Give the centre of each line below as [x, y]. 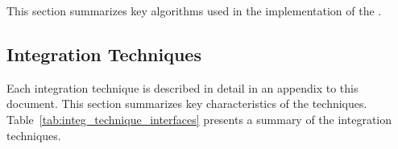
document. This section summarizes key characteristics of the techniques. [187, 103]
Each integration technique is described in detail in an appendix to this [182, 87]
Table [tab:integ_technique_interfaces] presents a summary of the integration [199, 119]
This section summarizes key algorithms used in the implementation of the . [194, 10]
